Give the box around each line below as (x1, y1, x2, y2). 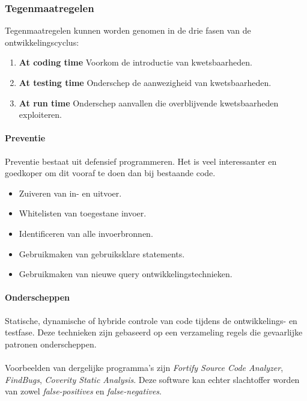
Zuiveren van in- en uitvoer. (19, 186, 122, 199)
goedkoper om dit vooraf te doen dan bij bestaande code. (5, 167, 216, 179)
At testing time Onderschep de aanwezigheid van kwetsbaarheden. (19, 76, 272, 88)
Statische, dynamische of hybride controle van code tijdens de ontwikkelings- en (5, 314, 297, 326)
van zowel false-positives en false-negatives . (5, 385, 162, 397)
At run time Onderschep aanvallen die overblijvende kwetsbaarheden (19, 96, 279, 109)
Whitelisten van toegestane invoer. (19, 207, 147, 219)
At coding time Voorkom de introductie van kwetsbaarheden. (19, 56, 252, 69)
